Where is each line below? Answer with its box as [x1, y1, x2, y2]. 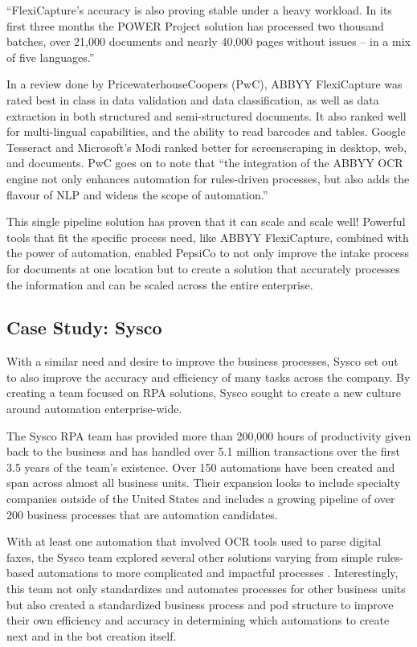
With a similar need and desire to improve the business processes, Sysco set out [6, 353, 399, 370]
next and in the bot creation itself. [6, 627, 177, 644]
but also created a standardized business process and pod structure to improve [6, 596, 394, 612]
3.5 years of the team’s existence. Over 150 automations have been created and [6, 458, 395, 475]
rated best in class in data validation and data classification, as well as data [6, 91, 379, 108]
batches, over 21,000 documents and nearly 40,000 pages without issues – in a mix [6, 33, 411, 50]
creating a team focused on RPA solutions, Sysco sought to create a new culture [6, 384, 401, 401]
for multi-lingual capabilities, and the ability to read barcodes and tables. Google [6, 123, 406, 140]
